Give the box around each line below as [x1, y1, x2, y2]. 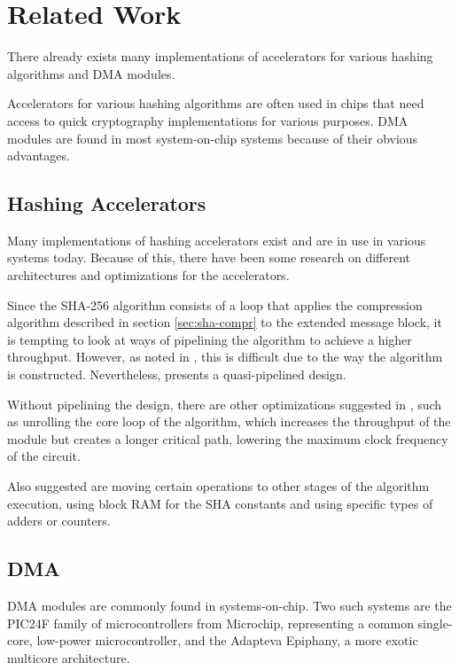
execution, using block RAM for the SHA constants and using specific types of [7, 494, 433, 512]
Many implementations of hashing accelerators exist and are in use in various [7, 230, 426, 249]
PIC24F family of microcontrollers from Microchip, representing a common [7, 613, 414, 632]
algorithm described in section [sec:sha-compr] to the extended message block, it [7, 313, 442, 331]
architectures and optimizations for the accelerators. [7, 266, 290, 284]
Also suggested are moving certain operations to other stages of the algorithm [7, 477, 430, 495]
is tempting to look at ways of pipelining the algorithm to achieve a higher [7, 330, 412, 348]
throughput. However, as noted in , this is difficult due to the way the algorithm [7, 347, 443, 366]
